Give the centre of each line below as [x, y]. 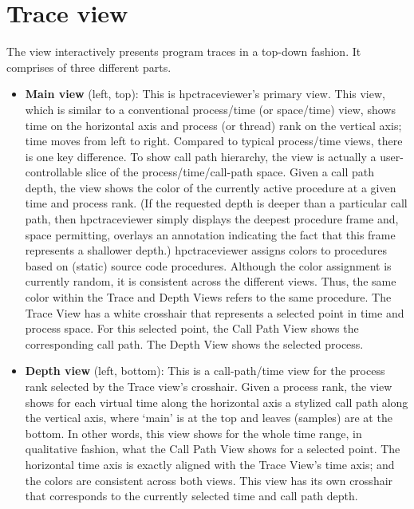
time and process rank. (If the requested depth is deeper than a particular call [216, 203]
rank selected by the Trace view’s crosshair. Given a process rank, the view [209, 386]
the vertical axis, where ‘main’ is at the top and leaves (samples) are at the [209, 418]
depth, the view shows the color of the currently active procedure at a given [211, 187]
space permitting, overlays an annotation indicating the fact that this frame [210, 234]
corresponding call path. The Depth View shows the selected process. [194, 343]
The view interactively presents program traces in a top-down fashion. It [184, 51]
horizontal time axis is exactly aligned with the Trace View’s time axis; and [210, 464]
